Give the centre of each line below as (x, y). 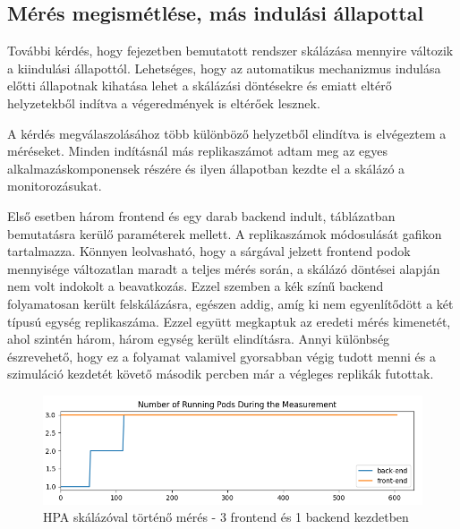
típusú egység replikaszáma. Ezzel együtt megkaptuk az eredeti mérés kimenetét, (229, 321)
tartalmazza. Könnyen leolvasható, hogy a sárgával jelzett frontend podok (209, 251)
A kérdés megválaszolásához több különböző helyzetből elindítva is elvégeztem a (227, 133)
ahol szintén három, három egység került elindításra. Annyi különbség (199, 339)
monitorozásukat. (55, 186)
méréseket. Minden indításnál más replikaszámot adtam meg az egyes (198, 151)
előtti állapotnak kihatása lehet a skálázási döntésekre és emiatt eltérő (200, 85)
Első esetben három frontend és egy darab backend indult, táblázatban (201, 215)
